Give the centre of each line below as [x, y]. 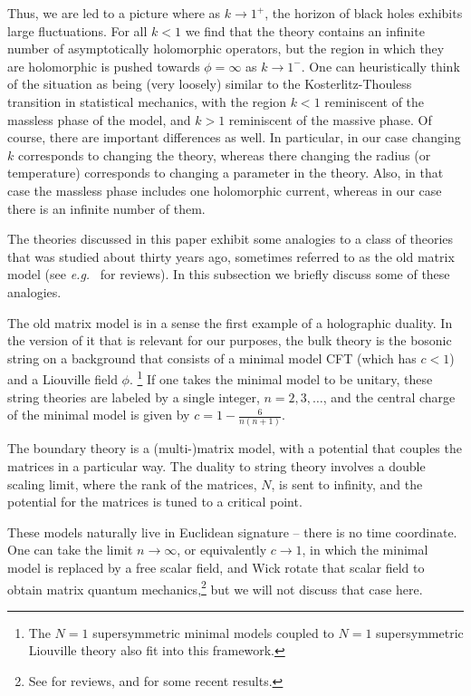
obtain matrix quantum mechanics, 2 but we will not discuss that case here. [215, 587]
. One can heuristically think [380, 66]
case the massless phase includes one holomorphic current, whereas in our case [225, 190]
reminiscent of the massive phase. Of [330, 119]
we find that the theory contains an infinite [305, 30]
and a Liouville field [62, 378]
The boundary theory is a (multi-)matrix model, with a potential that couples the [235, 448]
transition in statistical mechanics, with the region [147, 101]
